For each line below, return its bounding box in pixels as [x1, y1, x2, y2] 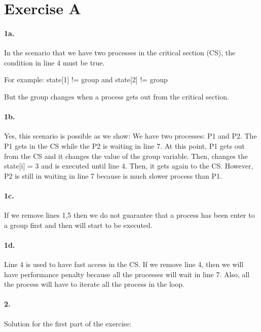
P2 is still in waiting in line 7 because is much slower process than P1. [4, 170, 222, 181]
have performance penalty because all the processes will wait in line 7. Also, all [4, 269, 250, 279]
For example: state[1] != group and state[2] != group [4, 74, 168, 85]
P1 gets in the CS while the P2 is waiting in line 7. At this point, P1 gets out [4, 140, 245, 151]
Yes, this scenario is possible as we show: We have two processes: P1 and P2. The [4, 130, 257, 141]
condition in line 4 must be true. [4, 57, 105, 68]
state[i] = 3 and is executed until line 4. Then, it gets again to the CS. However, [4, 160, 253, 171]
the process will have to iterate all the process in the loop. [4, 279, 184, 289]
